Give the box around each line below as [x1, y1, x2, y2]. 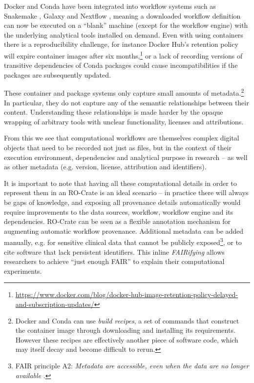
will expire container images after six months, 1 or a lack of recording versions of [4, 49, 243, 60]
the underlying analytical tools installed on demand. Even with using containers [4, 29, 243, 40]
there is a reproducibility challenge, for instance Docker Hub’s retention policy [4, 39, 238, 49]
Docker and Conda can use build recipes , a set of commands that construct [15, 315, 239, 325]
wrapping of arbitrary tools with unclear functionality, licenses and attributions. [4, 116, 244, 126]
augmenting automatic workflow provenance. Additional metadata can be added [4, 225, 244, 236]
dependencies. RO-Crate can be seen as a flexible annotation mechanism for [4, 216, 231, 226]
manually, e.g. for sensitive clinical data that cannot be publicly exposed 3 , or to [4, 236, 242, 247]
